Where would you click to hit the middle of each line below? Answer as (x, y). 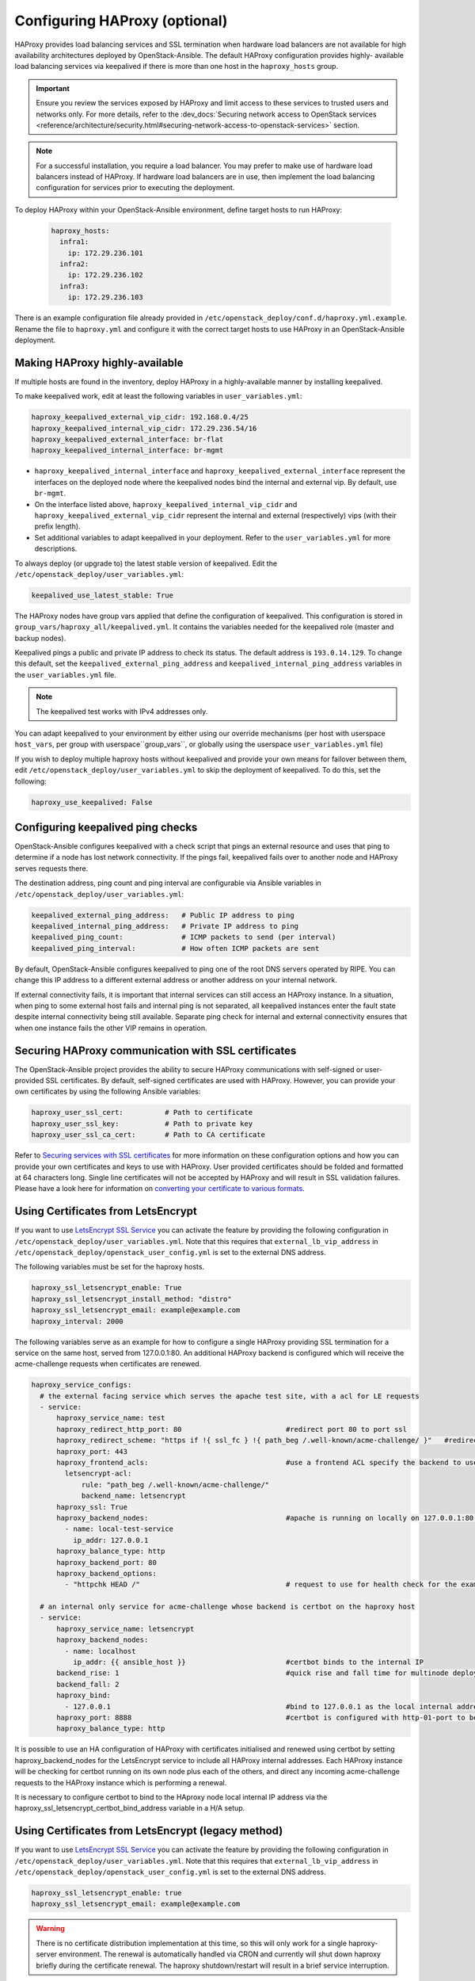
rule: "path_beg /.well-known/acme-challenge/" (175, 1485)
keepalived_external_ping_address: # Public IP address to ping (163, 915)
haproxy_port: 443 (92, 1451)
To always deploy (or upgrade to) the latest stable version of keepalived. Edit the (146, 563)
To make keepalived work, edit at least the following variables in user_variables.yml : (158, 396)
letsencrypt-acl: (98, 1473)
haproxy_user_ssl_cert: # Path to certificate (142, 1113)
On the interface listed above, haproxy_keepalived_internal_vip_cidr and (166, 504)
